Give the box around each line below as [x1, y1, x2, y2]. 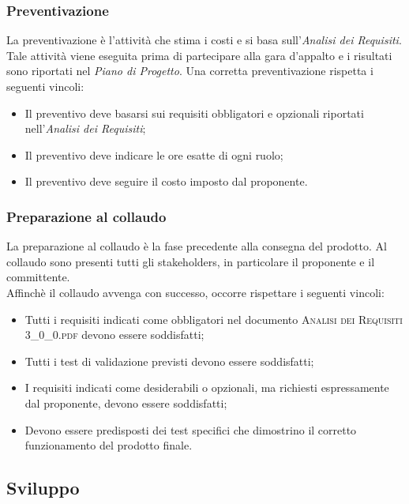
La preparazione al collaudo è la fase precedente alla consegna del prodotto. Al [6, 238, 387, 254]
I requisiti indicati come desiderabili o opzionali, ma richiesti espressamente [24, 379, 389, 396]
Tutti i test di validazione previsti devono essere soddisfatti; [24, 352, 314, 369]
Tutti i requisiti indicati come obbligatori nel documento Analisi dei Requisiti [24, 310, 403, 327]
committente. [6, 269, 70, 285]
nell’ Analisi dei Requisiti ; [24, 120, 146, 137]
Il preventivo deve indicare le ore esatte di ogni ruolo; [24, 146, 283, 163]
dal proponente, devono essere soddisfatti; [24, 394, 227, 411]
